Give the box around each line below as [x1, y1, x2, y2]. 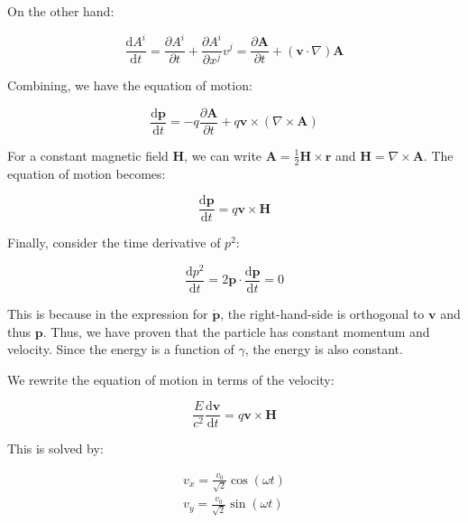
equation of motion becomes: [7, 163, 166, 182]
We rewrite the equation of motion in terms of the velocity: [7, 369, 335, 388]
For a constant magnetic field [7, 145, 169, 164]
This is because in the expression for [7, 304, 208, 322]
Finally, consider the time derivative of [7, 233, 221, 252]
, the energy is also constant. [244, 340, 403, 359]
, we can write [184, 145, 262, 164]
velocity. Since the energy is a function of [7, 340, 234, 359]
